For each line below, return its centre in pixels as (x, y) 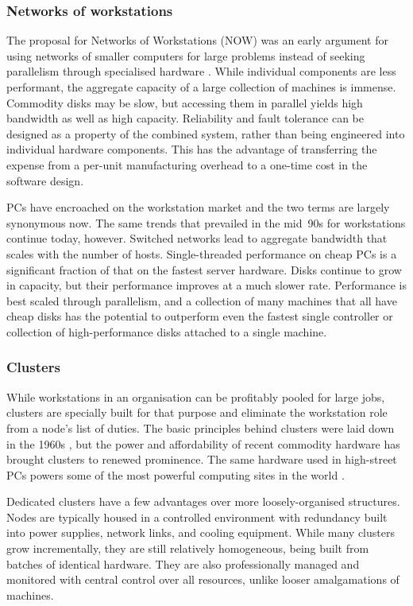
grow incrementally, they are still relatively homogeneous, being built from (188, 548)
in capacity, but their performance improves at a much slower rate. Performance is (206, 285)
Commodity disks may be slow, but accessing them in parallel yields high (185, 102)
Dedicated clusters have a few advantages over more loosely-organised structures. (203, 501)
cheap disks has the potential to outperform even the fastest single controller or (200, 316)
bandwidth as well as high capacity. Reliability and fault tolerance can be (185, 118)
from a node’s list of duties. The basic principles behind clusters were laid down (201, 427)
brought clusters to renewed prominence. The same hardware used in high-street (202, 459)
